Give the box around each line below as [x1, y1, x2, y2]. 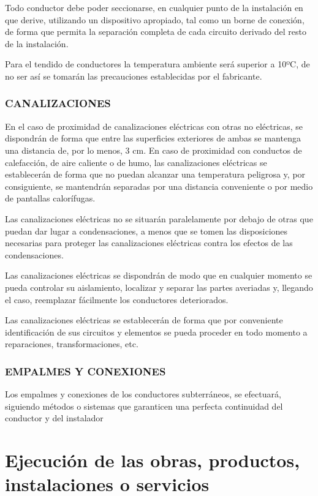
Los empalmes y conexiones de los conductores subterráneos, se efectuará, [5, 388, 281, 400]
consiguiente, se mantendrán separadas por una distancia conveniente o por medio [5, 179, 313, 192]
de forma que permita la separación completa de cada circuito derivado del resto [5, 25, 306, 38]
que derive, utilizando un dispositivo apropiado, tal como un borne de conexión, [5, 13, 305, 26]
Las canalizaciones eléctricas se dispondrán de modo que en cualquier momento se [5, 269, 312, 282]
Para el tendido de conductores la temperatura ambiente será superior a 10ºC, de [5, 58, 310, 70]
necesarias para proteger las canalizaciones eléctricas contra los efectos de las [5, 236, 293, 249]
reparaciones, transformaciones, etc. [5, 337, 138, 350]
